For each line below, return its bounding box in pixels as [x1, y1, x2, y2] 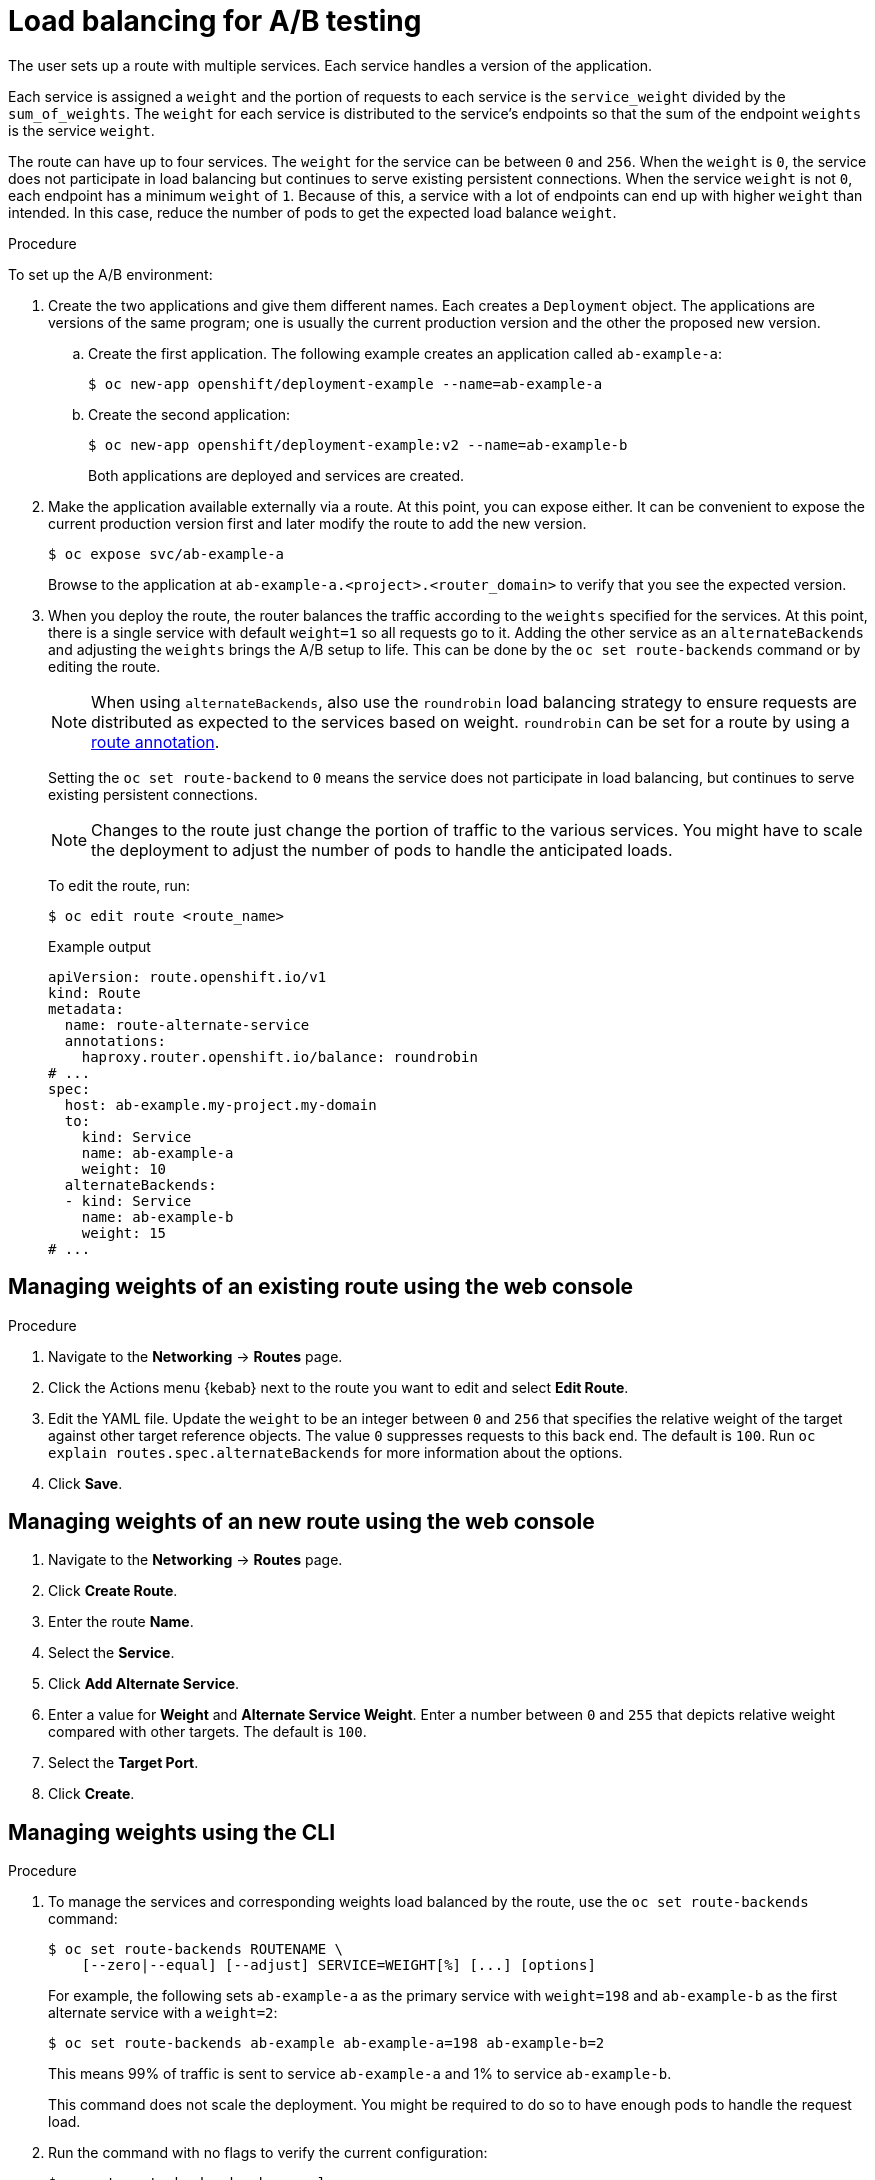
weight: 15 [81, 1224, 167, 1241]
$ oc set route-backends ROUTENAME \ [48, 1941, 344, 1958]
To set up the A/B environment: [8, 265, 213, 283]
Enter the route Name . [48, 1613, 194, 1631]
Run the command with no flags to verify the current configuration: [48, 2144, 488, 2162]
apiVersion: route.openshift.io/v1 [48, 968, 327, 985]
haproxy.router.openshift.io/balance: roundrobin [81, 1048, 478, 1065]
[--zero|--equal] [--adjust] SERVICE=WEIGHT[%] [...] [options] [81, 1957, 596, 1974]
